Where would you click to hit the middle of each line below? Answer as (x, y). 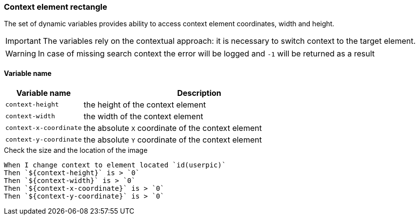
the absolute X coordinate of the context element (173, 128)
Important (23, 41)
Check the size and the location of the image (76, 150)
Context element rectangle (56, 7)
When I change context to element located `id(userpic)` (115, 165)
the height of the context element (145, 104)
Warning (21, 54)
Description (199, 93)
